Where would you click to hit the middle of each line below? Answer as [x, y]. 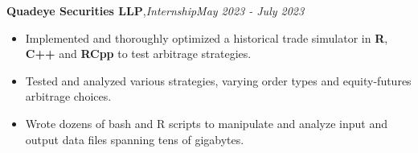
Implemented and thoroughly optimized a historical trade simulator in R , [207, 37]
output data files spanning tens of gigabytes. [135, 139]
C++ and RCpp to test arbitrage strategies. [138, 54]
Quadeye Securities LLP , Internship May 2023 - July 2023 [156, 10]
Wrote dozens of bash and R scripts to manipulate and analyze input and [206, 123]
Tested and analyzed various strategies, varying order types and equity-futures [218, 80]
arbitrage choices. [68, 96]
